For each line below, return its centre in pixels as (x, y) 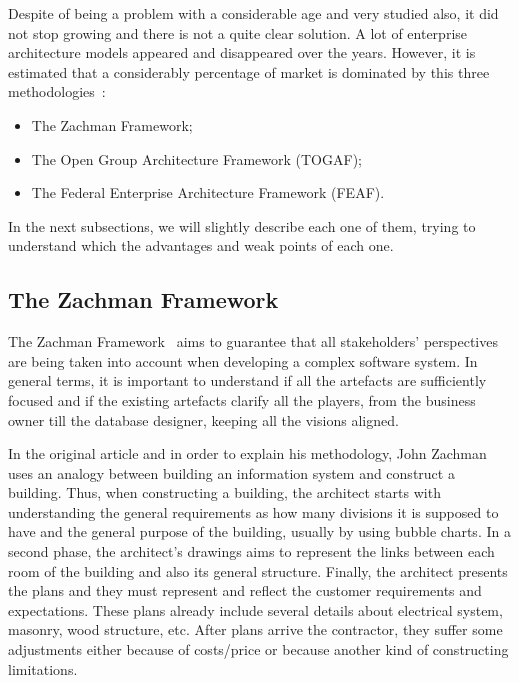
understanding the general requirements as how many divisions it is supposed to (253, 511)
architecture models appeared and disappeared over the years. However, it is (242, 52)
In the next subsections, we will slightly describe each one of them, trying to (242, 225)
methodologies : (57, 91)
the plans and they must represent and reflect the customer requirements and (245, 590)
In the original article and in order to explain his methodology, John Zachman (247, 453)
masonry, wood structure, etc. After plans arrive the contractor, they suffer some (255, 629)
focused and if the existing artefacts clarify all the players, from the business (242, 399)
